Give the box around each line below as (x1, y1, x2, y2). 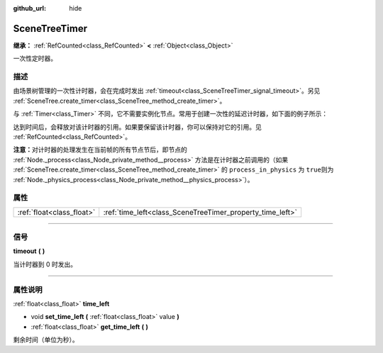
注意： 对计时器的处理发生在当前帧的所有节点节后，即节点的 (13, 145, 187, 154)
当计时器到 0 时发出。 (13, 259, 77, 269)
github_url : (13, 4, 46, 12)
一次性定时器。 (13, 54, 57, 63)
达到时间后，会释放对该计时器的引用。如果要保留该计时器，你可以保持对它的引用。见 (13, 123, 262, 131)
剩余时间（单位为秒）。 (13, 335, 79, 344)
